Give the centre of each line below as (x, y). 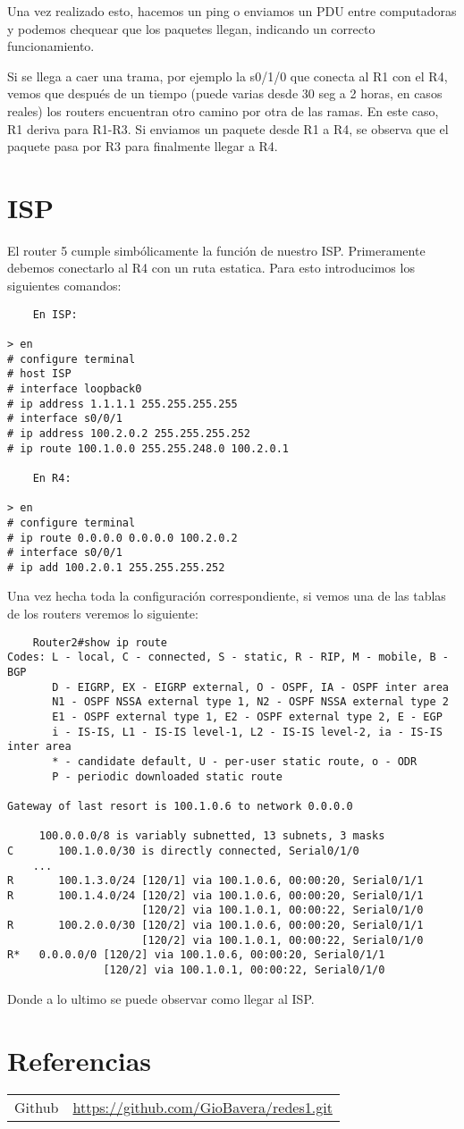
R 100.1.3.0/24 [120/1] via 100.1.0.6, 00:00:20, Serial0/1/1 (215, 881)
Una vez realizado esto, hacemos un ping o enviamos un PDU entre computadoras (232, 11)
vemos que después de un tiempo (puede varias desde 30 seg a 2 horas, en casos (225, 93)
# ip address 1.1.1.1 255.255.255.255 (122, 404)
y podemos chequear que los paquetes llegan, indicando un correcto (191, 28)
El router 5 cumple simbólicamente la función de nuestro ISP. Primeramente (216, 250)
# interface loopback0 (75, 388)
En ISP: (55, 314)
